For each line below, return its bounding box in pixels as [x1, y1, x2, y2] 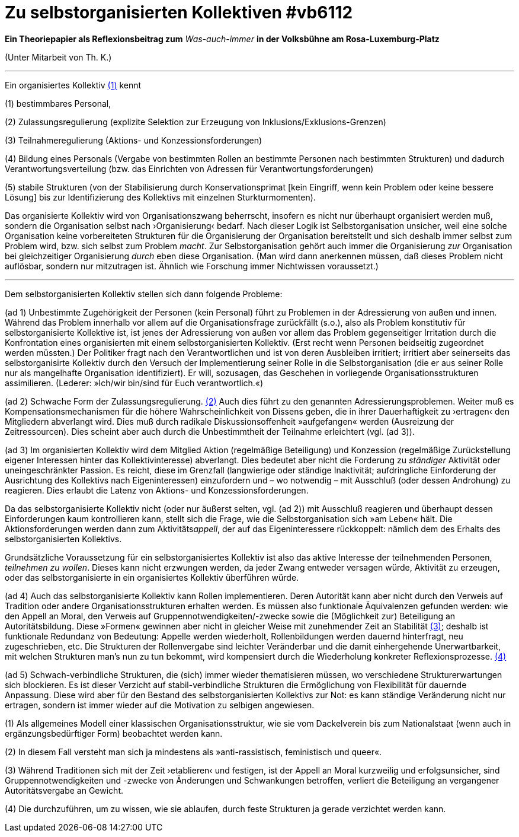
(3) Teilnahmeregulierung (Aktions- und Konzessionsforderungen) [5, 135, 262, 145]
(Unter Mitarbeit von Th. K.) [5, 52, 112, 62]
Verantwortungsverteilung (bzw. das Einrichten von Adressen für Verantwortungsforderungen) [5, 163, 374, 174]
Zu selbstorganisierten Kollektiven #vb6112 [5, 2, 353, 23]
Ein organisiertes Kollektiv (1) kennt [5, 79, 142, 90]
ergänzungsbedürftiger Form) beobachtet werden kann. [5, 728, 223, 739]
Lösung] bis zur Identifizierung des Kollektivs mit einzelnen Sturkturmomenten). [5, 192, 316, 202]
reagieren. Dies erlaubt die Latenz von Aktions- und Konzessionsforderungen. [5, 485, 309, 495]
